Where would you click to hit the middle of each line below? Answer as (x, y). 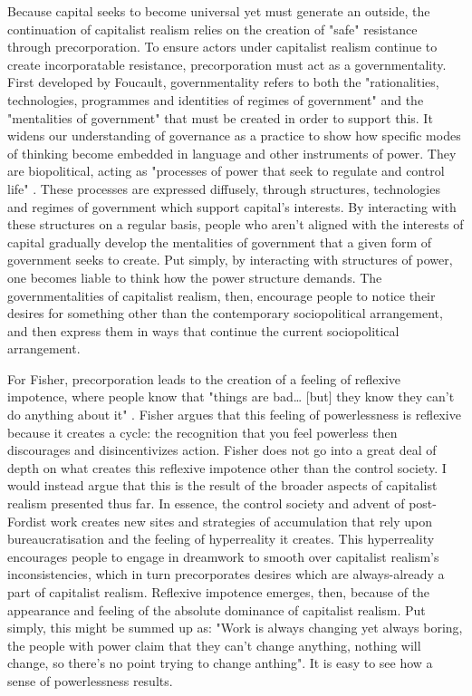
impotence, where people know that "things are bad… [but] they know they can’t (231, 396)
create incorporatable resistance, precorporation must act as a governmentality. (227, 64)
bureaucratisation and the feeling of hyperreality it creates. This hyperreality (221, 539)
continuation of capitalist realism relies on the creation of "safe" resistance (212, 29)
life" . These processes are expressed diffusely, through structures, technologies (224, 188)
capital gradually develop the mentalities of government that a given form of (220, 242)
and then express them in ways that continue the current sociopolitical (203, 330)
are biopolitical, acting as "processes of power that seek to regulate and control (226, 171)
